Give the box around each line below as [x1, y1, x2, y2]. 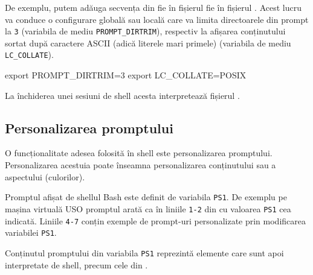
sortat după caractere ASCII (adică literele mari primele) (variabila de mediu [5, 36, 291, 49]
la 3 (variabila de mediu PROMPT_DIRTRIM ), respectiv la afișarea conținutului [5, 25, 286, 37]
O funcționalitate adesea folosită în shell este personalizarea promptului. [5, 147, 273, 159]
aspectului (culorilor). [5, 170, 85, 183]
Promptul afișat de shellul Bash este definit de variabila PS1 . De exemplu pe [5, 191, 287, 203]
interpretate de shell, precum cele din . [5, 258, 148, 271]
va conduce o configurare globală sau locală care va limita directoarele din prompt [5, 13, 309, 25]
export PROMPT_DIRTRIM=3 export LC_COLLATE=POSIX [5, 69, 247, 81]
